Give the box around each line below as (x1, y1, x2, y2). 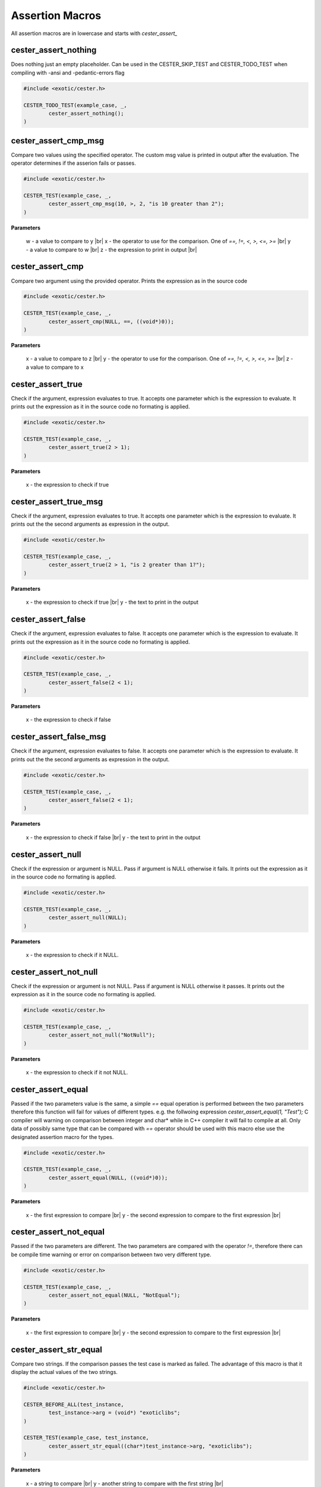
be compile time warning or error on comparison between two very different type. (11, 1251, 212, 1258)
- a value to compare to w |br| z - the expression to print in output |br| (26, 246, 197, 253)
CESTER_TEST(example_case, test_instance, (23, 1434, 149, 1441)
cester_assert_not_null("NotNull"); (48, 1032, 156, 1039)
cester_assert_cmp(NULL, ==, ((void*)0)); (48, 318, 175, 325)
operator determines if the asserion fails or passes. (11, 159, 136, 167)
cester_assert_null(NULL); (48, 914, 127, 921)
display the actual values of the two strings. (11, 1369, 118, 1376)
